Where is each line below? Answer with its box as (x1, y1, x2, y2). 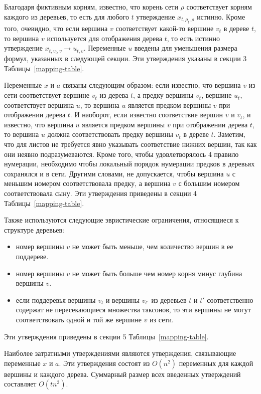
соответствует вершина (4, 99, 74, 110)
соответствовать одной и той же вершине (16, 314, 142, 324)
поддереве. (16, 251, 49, 261)
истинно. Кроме (197, 11, 245, 22)
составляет (4, 378, 37, 389)
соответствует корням (186, 2, 252, 12)
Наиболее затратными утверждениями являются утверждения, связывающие (4, 348, 236, 358)
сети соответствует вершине (4, 90, 90, 100)
